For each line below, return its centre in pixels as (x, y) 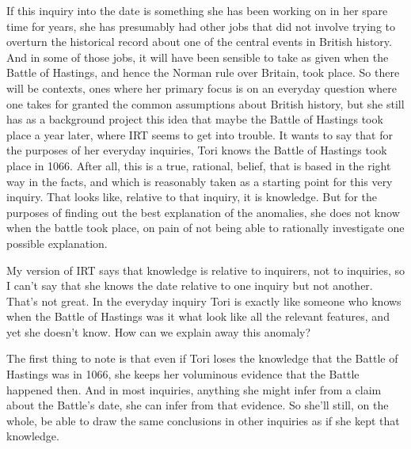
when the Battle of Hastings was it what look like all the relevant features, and (198, 316)
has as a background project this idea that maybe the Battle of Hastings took (195, 119)
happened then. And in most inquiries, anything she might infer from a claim (194, 389)
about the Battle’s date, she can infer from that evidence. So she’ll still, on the (198, 405)
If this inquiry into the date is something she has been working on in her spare (197, 10)
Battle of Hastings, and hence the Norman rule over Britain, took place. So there (203, 72)
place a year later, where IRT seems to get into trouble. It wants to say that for (200, 134)
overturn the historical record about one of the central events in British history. (199, 42)
